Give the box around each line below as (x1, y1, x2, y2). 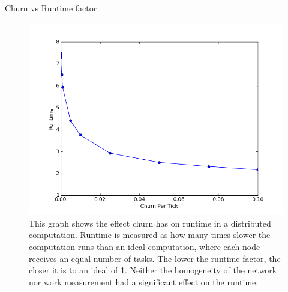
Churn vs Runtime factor (5, 2, 97, 14)
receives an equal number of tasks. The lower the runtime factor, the (29, 252, 281, 264)
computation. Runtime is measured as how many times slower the (29, 228, 271, 241)
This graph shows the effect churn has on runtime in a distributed (29, 216, 271, 229)
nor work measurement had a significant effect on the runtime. (29, 275, 259, 288)
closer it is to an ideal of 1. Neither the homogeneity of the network (29, 264, 277, 276)
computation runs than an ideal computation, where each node (29, 240, 260, 252)
